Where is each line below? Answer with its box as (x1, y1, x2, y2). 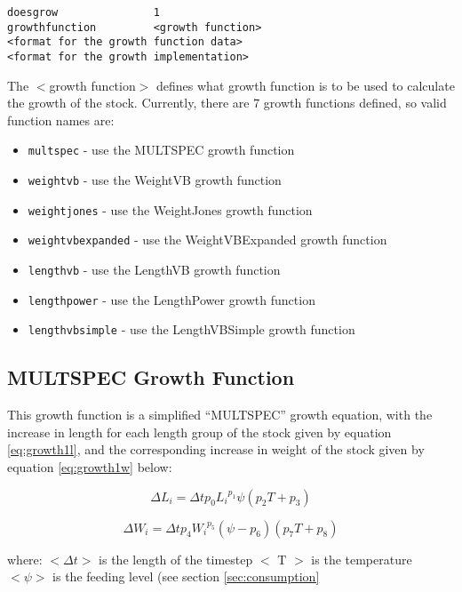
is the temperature (311, 549, 412, 568)
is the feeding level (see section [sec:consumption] (52, 567, 320, 586)
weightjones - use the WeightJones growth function (28, 200, 313, 219)
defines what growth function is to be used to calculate (156, 76, 455, 94)
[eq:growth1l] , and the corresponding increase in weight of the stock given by (7, 440, 425, 459)
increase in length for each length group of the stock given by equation (7, 422, 392, 441)
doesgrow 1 (7, 6, 160, 19)
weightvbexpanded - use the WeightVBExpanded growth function (28, 230, 387, 249)
